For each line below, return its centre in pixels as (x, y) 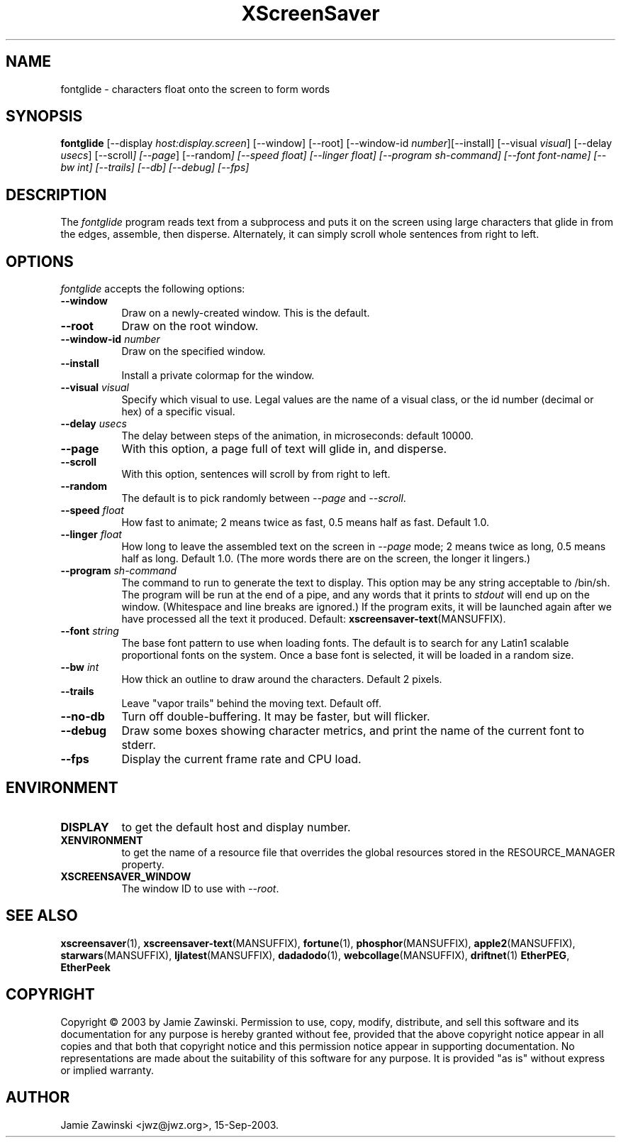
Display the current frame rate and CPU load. (241, 759)
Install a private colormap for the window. (218, 376)
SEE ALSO (42, 916)
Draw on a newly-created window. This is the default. (246, 313)
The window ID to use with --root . (200, 888)
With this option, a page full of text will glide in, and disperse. (284, 449)
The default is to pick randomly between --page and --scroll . (264, 498)
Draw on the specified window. (194, 351)
